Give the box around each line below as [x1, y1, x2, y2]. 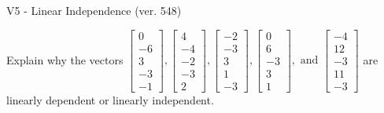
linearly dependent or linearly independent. [6, 91, 214, 108]
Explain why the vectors [6, 51, 124, 67]
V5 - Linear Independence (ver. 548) [6, 2, 182, 18]
